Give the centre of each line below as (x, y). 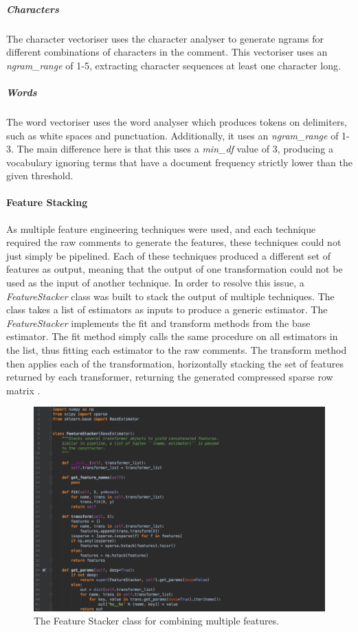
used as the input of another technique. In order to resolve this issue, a (155, 283)
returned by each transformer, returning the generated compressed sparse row (170, 377)
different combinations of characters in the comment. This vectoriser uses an (167, 52)
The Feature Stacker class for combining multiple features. (157, 621)
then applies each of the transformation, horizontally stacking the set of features (175, 363)
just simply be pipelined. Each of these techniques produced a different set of (168, 255)
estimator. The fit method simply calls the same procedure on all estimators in (172, 336)
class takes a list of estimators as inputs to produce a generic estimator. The (167, 309)
